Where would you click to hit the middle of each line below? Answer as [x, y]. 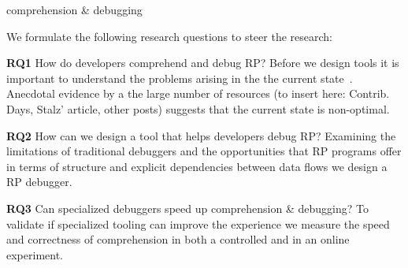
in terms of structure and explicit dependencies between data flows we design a [197, 166]
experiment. [35, 254]
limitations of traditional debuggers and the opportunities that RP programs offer [204, 151]
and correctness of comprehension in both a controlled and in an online [178, 239]
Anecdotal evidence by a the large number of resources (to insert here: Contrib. [198, 93]
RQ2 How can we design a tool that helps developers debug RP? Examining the [201, 135]
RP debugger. [39, 182]
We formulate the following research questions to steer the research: [169, 36]
